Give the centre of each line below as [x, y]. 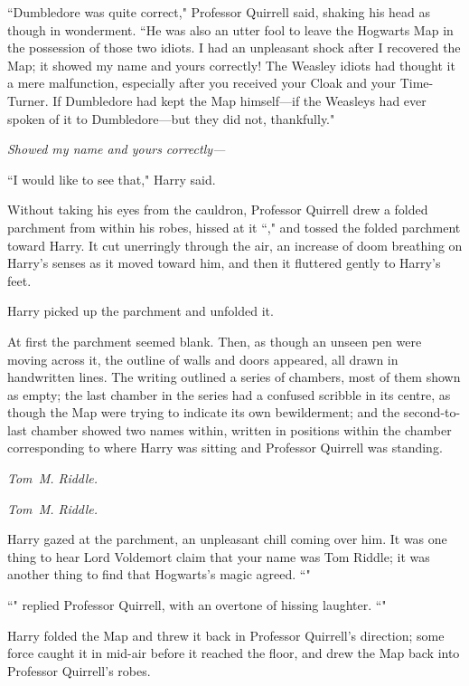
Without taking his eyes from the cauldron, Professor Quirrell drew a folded [218, 210]
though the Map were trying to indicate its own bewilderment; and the [204, 412]
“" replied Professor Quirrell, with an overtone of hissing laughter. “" [197, 605]
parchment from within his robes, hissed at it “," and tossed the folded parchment [234, 227]
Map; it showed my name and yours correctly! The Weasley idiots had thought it [231, 65]
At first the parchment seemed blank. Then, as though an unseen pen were [215, 341]
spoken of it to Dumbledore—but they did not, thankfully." [171, 118]
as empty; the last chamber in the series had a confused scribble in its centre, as [229, 394]
